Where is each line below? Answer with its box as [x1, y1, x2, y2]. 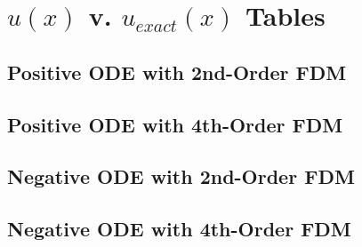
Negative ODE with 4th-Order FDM [7, 215, 351, 243]
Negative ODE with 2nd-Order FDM [7, 163, 355, 190]
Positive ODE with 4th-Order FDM [7, 110, 343, 138]
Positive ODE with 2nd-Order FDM [7, 58, 347, 85]
